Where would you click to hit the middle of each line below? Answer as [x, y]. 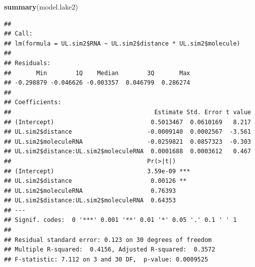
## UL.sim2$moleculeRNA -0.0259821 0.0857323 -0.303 [127, 142]
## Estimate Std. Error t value [127, 112]
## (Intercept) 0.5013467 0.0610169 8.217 [127, 122]
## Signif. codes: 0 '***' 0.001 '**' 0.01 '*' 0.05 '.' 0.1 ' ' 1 [120, 220]
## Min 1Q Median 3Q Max [97, 73]
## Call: [18, 34]
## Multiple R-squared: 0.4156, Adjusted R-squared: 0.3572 [110, 250]
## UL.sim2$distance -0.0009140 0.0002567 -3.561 [127, 132]
